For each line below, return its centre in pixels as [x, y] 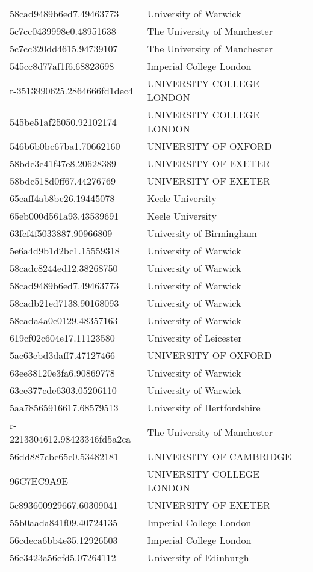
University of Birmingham [202, 233]
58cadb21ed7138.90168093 [64, 303]
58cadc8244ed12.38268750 [64, 268]
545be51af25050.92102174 [63, 121]
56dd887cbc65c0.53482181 [64, 456]
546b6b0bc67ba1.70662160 [65, 146]
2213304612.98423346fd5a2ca [70, 439]
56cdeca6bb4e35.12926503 [64, 540]
